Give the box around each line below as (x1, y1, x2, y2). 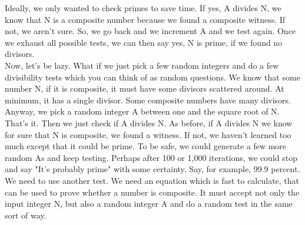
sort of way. (5, 209, 47, 221)
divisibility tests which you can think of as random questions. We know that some (5, 70, 300, 83)
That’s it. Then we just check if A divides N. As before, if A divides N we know (5, 116, 293, 129)
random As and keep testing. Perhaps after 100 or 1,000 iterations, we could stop (5, 151, 297, 163)
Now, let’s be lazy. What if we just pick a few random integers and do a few (5, 59, 279, 71)
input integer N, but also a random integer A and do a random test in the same (5, 197, 293, 210)
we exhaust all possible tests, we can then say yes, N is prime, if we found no (5, 36, 283, 48)
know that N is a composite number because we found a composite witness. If (5, 13, 286, 25)
